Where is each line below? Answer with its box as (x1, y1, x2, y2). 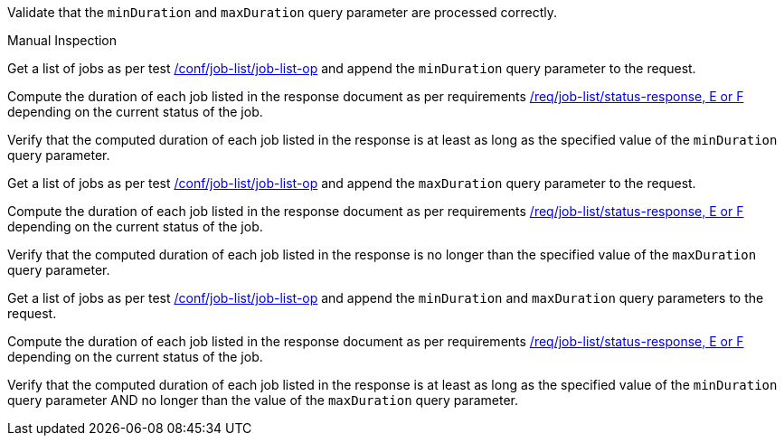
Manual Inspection (7, 33, 118, 48)
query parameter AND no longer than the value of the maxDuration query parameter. (7, 392, 519, 408)
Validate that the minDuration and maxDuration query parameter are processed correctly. (7, 5, 558, 20)
